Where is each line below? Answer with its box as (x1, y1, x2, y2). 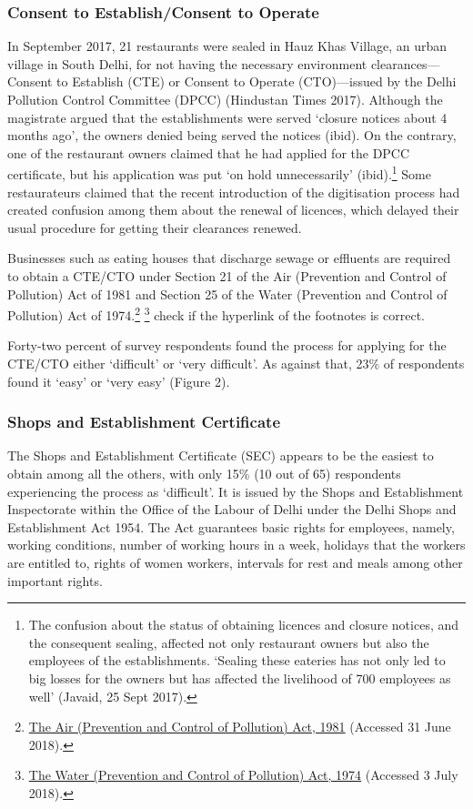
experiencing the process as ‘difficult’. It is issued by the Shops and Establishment (7, 481, 464, 501)
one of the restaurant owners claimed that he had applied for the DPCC (7, 143, 410, 162)
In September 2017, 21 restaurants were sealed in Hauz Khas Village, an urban (7, 36, 448, 56)
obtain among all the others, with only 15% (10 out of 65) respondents (7, 464, 401, 483)
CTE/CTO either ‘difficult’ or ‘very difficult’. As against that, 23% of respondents (7, 354, 465, 373)
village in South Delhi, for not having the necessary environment (7, 54, 367, 73)
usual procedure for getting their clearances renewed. (7, 217, 302, 237)
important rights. (7, 571, 103, 590)
